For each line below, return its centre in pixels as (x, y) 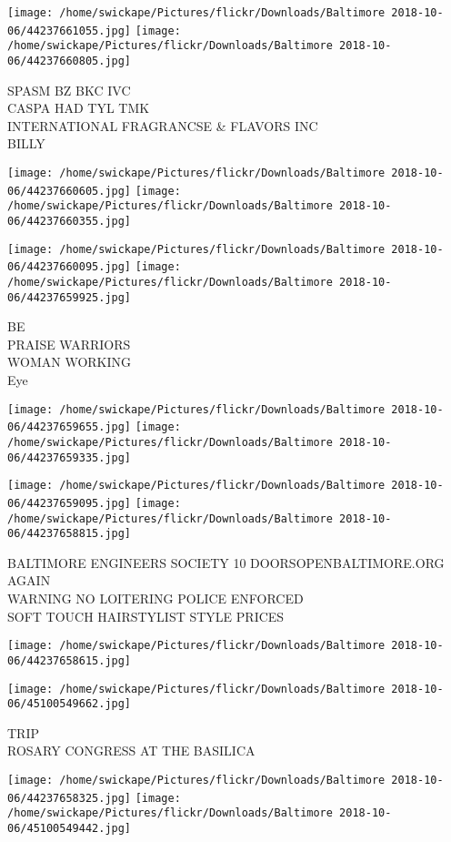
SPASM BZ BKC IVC (69, 90)
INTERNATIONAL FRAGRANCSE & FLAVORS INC (163, 125)
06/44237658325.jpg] (70, 798)
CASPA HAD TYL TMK (79, 108)
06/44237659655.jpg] (70, 427)
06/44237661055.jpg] (70, 30)
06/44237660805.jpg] (70, 61)
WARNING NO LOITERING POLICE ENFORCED (155, 599)
